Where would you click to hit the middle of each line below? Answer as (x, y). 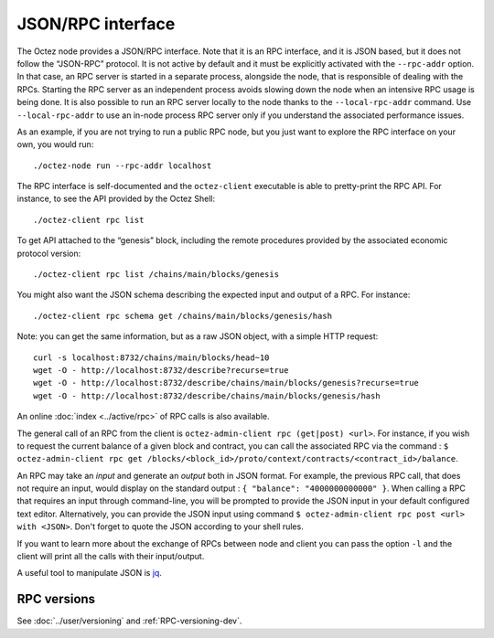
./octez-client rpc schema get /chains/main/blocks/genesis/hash (183, 316)
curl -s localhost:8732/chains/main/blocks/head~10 (151, 357)
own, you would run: (55, 144)
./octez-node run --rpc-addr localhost (123, 165)
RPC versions (56, 599)
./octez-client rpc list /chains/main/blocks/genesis (156, 275)
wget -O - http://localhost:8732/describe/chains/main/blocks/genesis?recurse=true (226, 383)
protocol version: (49, 253)
